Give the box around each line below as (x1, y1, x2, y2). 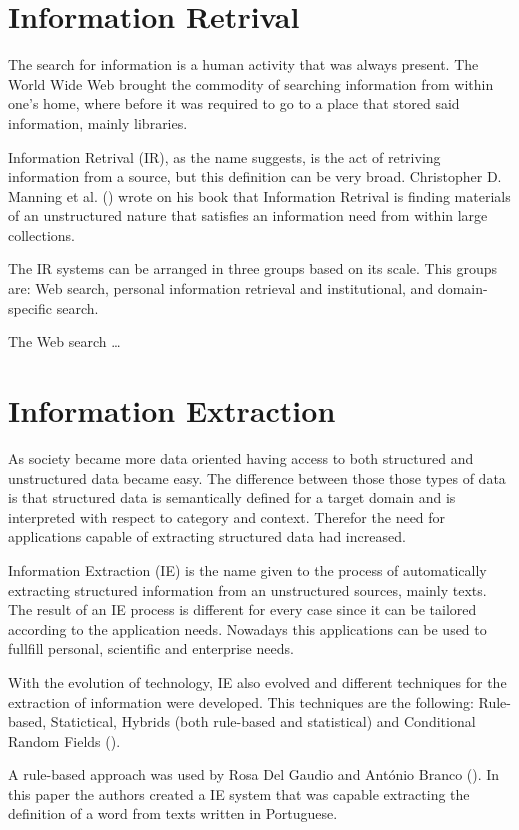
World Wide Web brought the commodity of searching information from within (8, 73, 494, 94)
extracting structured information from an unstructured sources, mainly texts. (8, 579, 487, 600)
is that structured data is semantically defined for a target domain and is (8, 487, 456, 508)
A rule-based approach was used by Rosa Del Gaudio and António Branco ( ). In (8, 764, 500, 785)
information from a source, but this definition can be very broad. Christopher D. (8, 166, 502, 187)
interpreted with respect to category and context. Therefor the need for (8, 506, 446, 527)
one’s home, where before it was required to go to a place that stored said (8, 93, 460, 114)
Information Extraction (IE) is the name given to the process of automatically (8, 559, 487, 580)
